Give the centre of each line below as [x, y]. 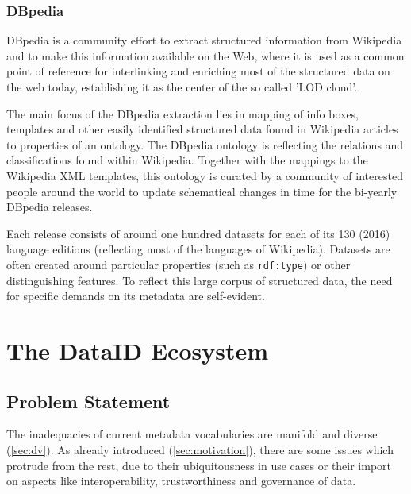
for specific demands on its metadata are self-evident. [136, 296]
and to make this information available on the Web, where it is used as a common [205, 55]
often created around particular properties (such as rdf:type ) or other [179, 264]
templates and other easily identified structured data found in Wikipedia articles [202, 129]
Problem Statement [88, 401]
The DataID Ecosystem [138, 350]
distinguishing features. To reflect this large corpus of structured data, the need [200, 280]
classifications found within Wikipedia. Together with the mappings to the [187, 160]
